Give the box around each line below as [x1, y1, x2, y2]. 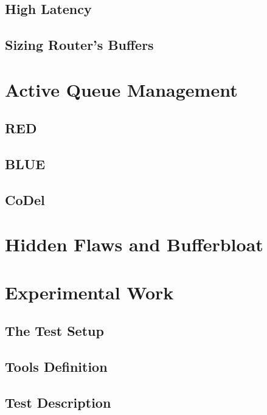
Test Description [5, 392, 111, 411]
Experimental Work [5, 279, 174, 304]
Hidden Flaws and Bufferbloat [5, 232, 263, 257]
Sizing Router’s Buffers [5, 35, 154, 54]
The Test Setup [5, 321, 104, 340]
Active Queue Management [5, 77, 238, 102]
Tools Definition [5, 357, 108, 376]
